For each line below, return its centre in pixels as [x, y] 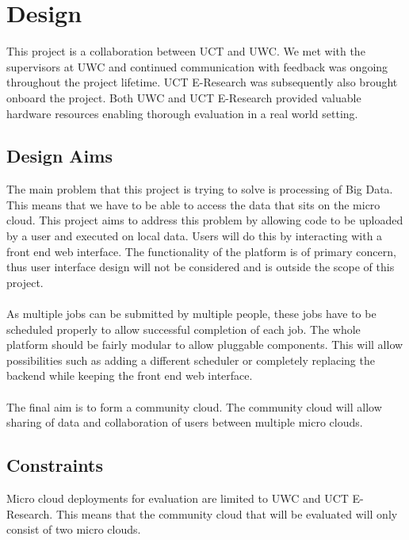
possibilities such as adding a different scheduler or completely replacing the [191, 360]
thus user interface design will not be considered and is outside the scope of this [201, 267]
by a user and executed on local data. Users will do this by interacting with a [195, 236]
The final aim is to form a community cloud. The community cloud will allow [194, 406]
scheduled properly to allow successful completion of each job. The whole [183, 329]
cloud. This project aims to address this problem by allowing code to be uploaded [205, 220]
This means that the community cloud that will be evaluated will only [227, 513]
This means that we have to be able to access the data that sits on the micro [193, 204]
